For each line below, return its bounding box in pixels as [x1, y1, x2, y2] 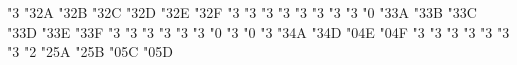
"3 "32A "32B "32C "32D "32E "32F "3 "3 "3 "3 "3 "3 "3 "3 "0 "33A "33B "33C [7, 2, 477, 22]
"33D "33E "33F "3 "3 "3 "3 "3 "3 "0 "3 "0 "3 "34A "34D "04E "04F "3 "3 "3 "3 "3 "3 [7, 21, 510, 42]
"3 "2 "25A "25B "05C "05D [7, 41, 173, 62]
